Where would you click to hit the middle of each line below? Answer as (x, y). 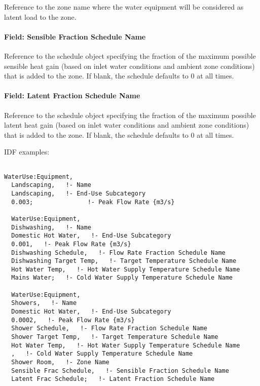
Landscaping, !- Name (51, 185)
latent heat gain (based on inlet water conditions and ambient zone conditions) (127, 125)
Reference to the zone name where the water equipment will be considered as (124, 7)
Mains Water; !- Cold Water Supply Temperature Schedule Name (122, 278)
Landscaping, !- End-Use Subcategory (79, 193)
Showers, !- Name (44, 303)
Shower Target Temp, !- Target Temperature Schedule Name (115, 337)
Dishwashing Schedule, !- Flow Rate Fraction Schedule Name (118, 253)
